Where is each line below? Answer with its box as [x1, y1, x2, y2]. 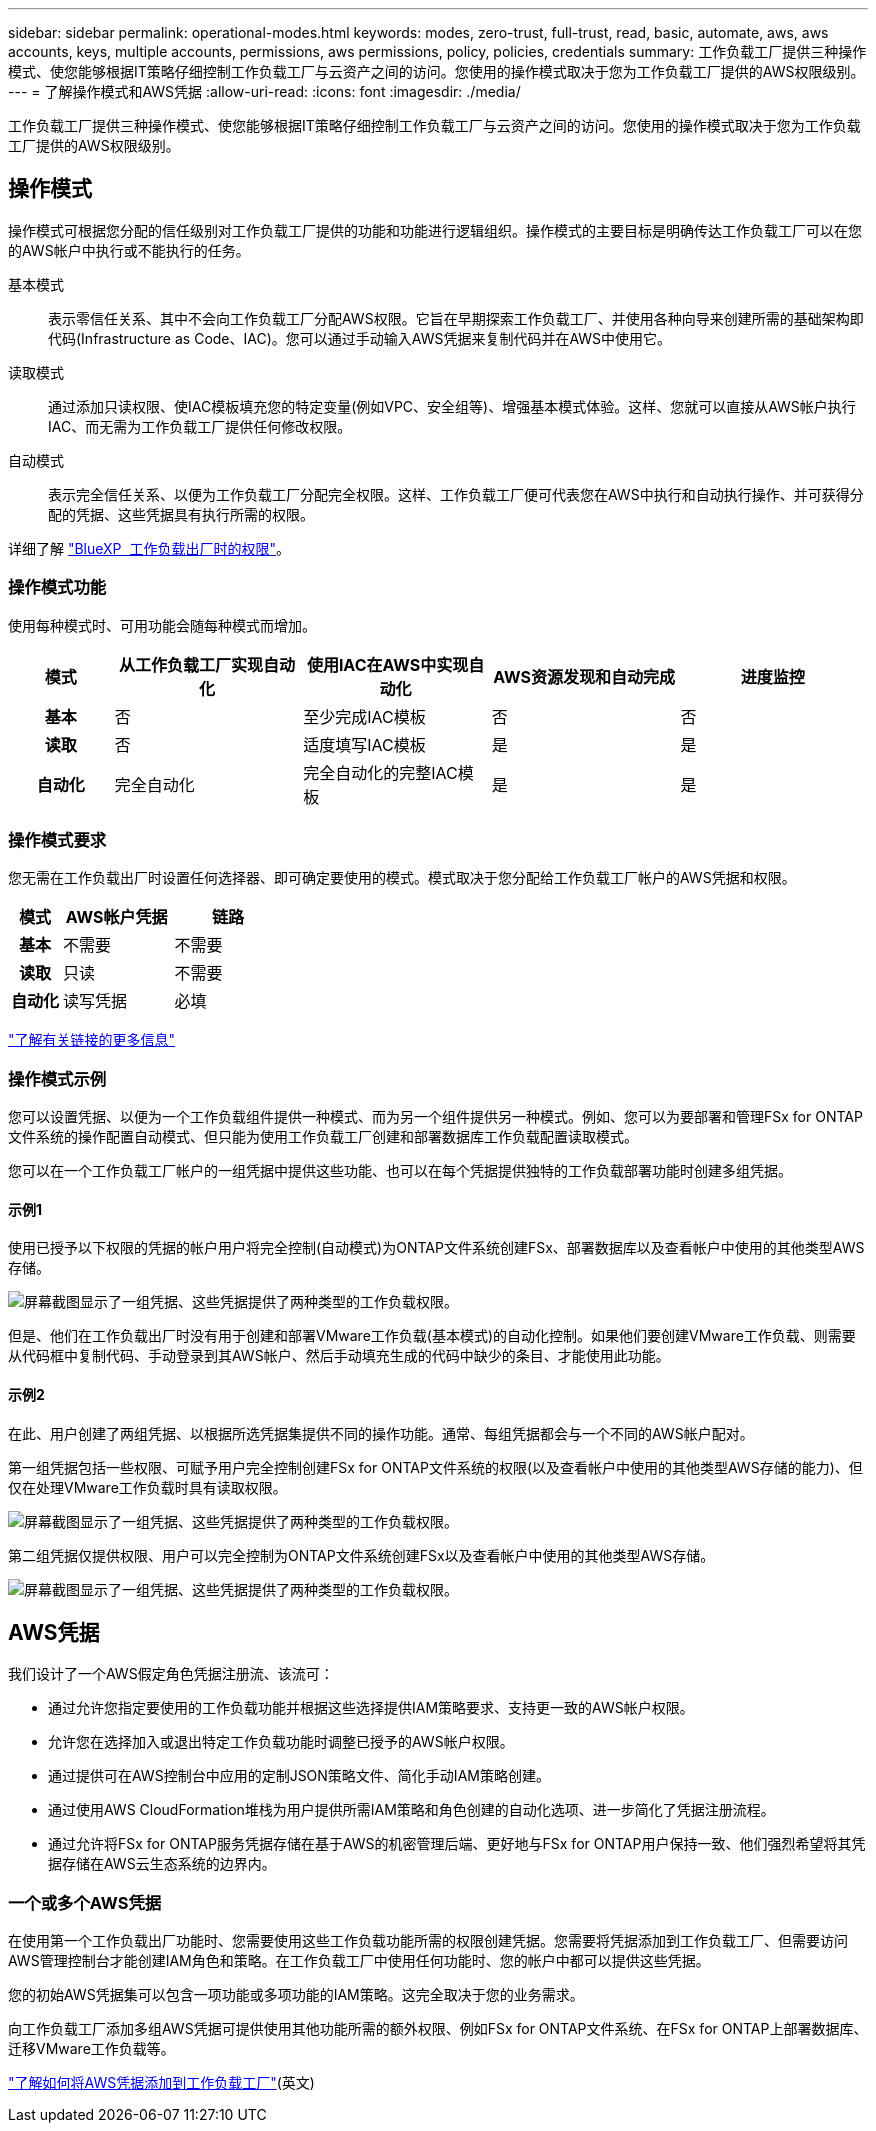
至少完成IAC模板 [303, 706, 426, 727]
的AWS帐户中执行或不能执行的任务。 [8, 241, 250, 259]
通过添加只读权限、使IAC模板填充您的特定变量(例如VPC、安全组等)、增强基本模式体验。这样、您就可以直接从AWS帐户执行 [48, 397, 856, 415]
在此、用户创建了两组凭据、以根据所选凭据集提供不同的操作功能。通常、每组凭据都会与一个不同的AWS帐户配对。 [8, 1424, 754, 1442]
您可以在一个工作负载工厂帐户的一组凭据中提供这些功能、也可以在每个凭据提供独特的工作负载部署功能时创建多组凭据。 [8, 1162, 792, 1180]
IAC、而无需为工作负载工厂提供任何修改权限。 [48, 417, 352, 435]
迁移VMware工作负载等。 [8, 2040, 175, 2058]
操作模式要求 [8, 829, 107, 850]
